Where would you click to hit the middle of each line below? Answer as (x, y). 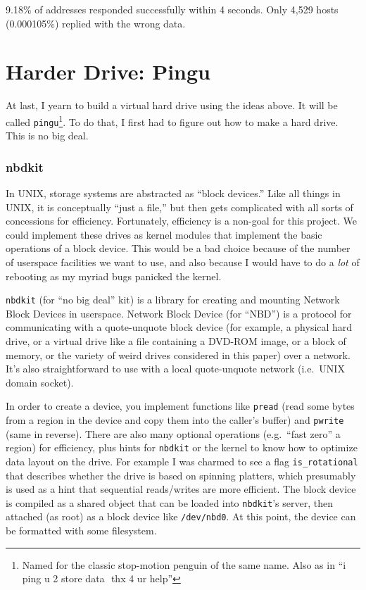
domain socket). (40, 382)
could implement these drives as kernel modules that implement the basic (164, 234)
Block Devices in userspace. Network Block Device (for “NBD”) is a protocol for (179, 313)
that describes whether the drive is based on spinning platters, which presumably (181, 475)
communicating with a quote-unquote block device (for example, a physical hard (179, 327)
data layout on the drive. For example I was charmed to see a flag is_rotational (182, 461)
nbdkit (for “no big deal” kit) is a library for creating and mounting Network (173, 300)
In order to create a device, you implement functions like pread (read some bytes (180, 406)
